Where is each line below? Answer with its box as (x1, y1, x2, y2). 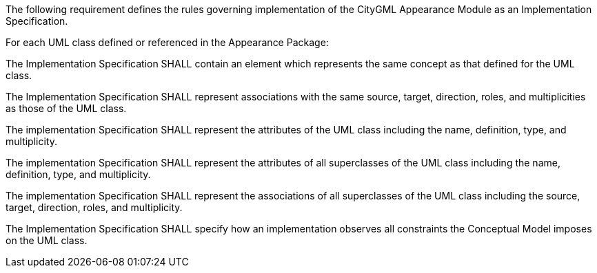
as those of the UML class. (6, 102, 127, 114)
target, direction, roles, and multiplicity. (6, 201, 183, 213)
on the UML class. (6, 234, 88, 246)
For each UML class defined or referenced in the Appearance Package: (6, 36, 329, 48)
